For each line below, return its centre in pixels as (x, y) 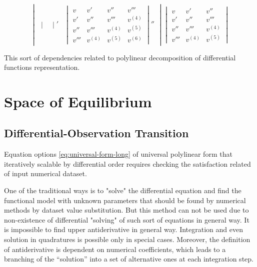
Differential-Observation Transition (96, 133)
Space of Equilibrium (78, 101)
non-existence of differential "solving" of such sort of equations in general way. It (127, 219)
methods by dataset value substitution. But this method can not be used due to (126, 210)
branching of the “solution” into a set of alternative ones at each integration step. (129, 259)
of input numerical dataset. (45, 173)
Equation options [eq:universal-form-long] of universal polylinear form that (118, 154)
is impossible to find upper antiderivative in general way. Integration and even (123, 229)
